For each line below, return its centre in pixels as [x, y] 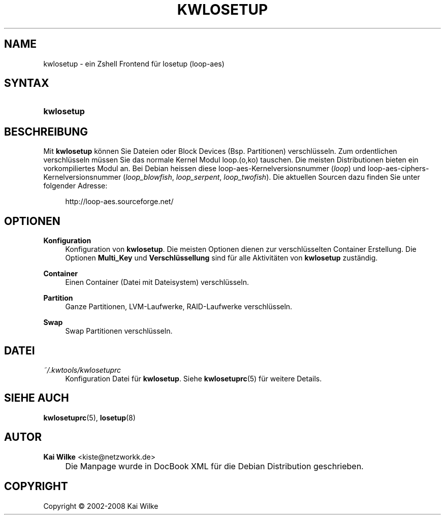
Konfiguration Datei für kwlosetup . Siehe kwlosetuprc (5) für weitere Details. [194, 378]
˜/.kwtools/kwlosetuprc [82, 370]
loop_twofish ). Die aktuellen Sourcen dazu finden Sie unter [322, 177]
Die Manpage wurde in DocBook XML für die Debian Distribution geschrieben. [214, 466]
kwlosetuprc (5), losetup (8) [89, 417]
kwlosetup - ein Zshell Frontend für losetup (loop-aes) [134, 63]
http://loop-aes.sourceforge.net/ [119, 202]
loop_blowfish [149, 177]
